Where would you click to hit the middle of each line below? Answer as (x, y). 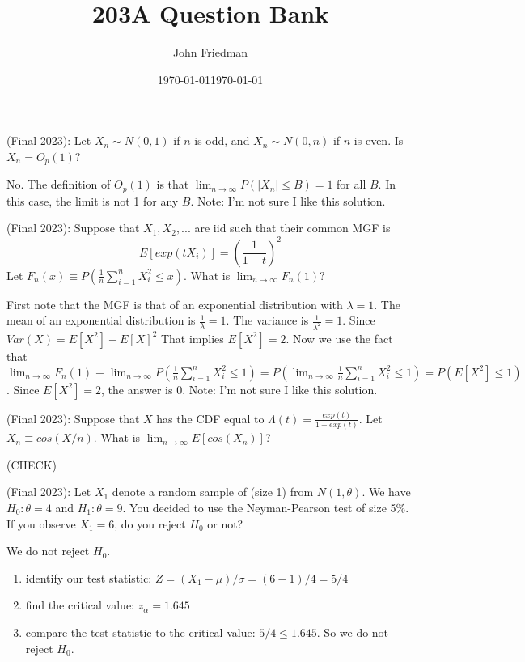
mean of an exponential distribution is (101, 320)
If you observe (41, 523)
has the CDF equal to (210, 418)
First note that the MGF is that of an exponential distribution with (175, 304)
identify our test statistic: (89, 577)
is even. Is (379, 140)
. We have (386, 492)
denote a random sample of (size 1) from (213, 492)
